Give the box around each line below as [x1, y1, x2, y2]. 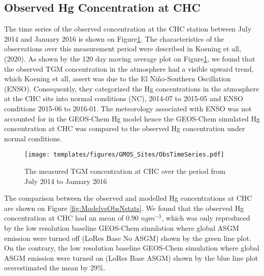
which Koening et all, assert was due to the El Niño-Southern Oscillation [4, 73, 231, 84]
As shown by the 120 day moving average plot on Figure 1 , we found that [28, 53, 255, 64]
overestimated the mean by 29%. [4, 262, 106, 273]
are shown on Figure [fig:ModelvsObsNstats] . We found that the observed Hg [4, 202, 244, 213]
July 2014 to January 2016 [24, 175, 107, 186]
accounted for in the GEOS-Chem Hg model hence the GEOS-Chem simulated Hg [4, 113, 260, 124]
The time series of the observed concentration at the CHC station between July [4, 23, 252, 34]
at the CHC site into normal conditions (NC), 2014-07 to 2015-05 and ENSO [4, 93, 243, 104]
